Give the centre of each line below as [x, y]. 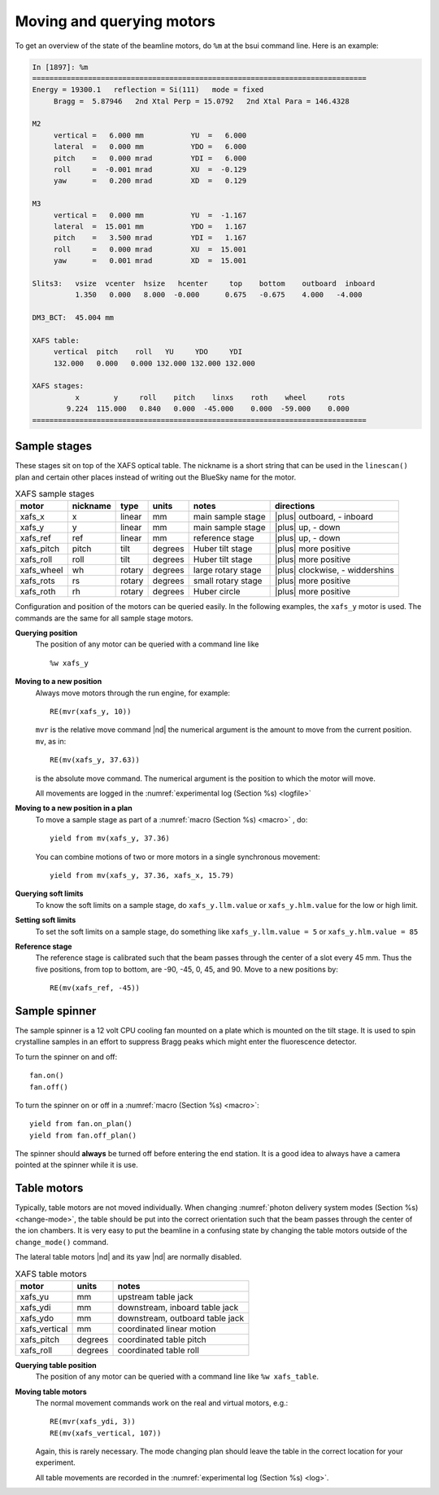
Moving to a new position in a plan [74, 808]
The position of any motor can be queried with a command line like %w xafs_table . [177, 1377]
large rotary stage [227, 570]
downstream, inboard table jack [178, 1307]
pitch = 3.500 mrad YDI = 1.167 [150, 238]
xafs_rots [38, 581]
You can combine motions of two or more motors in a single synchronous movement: [178, 857]
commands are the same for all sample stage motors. [104, 618]
